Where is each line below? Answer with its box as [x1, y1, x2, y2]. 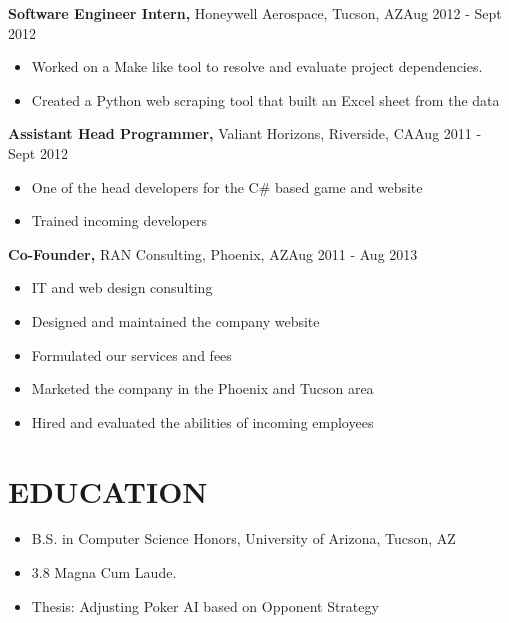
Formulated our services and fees [31, 344, 232, 365]
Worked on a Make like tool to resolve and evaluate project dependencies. [31, 56, 483, 77]
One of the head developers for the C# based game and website [31, 176, 423, 197]
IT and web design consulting [31, 277, 213, 298]
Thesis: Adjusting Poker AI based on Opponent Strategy [31, 595, 379, 616]
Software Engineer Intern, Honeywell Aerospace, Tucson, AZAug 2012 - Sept [8, 3, 502, 23]
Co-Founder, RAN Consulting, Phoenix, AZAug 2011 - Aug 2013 [8, 243, 418, 264]
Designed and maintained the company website [31, 310, 320, 331]
